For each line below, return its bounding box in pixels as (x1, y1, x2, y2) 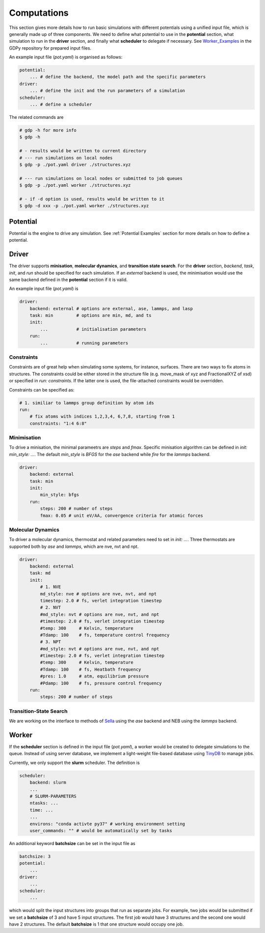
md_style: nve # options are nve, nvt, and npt (40, 591, 157, 596)
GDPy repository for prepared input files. (9, 45, 92, 51)
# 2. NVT (40, 605, 61, 610)
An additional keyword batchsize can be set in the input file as (9, 840, 135, 846)
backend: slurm (29, 780, 66, 786)
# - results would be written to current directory (19, 148, 147, 154)
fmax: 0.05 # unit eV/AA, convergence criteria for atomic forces (40, 512, 204, 518)
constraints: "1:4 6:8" (29, 421, 87, 426)
